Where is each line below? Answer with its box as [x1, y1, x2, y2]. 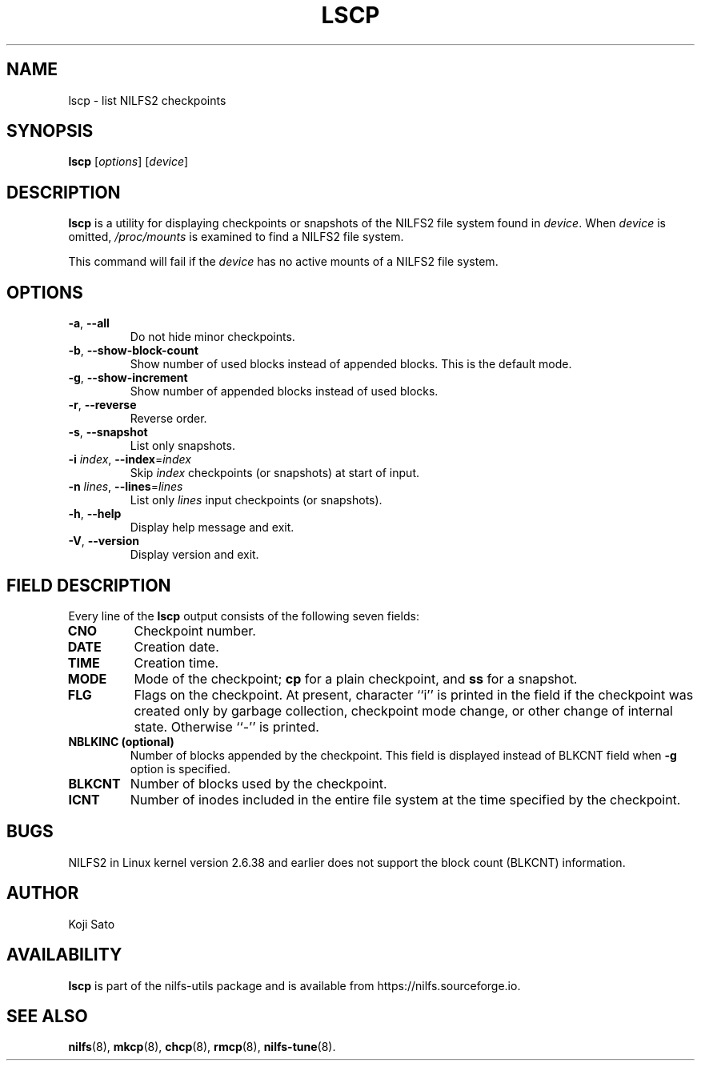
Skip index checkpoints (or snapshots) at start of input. [130, 466, 419, 480]
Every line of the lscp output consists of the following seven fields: [68, 608, 419, 623]
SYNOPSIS [6, 121, 94, 142]
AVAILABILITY [6, 945, 122, 965]
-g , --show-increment [68, 371, 188, 385]
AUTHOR [6, 883, 79, 904]
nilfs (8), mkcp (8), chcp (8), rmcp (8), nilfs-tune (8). [68, 1040, 336, 1054]
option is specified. [130, 761, 230, 776]
